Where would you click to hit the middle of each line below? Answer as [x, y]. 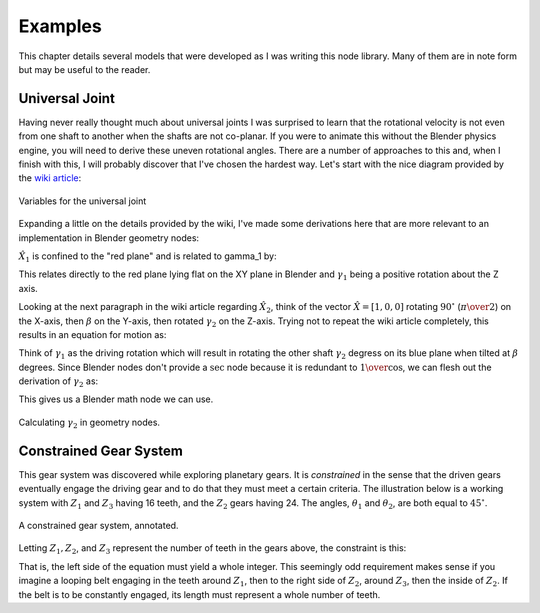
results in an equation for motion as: [92, 334]
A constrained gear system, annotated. [98, 525]
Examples [60, 26]
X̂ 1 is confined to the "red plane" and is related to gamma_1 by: [147, 257]
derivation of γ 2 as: [58, 382]
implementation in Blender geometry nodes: [109, 237]
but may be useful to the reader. [84, 69]
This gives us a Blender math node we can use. [116, 399]
